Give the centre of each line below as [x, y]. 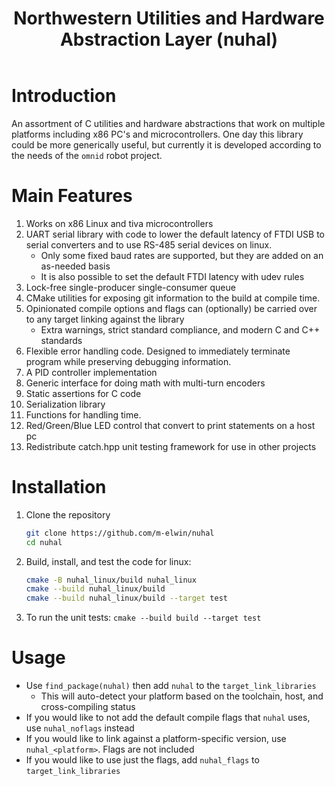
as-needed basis [75, 266]
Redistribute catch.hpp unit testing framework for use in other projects [171, 446]
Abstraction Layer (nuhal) [169, 39]
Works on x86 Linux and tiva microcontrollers [119, 223]
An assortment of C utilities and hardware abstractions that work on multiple [168, 123]
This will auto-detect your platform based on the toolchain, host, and [182, 696]
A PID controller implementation [91, 372]
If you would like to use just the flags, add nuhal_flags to [142, 760]
